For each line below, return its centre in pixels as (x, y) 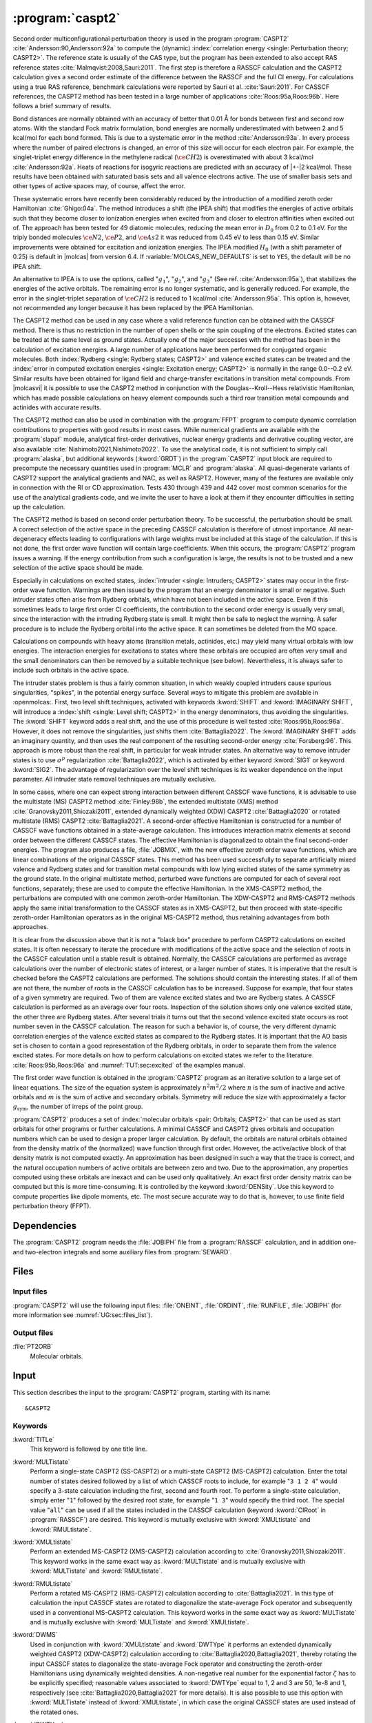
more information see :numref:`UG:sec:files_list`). (83, 1315)
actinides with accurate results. (57, 407)
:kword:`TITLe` (33, 1440)
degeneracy (30, 539)
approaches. (31, 927)
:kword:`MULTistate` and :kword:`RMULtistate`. (96, 1571)
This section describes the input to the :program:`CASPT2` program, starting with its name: (142, 1392)
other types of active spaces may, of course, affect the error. (99, 186)
